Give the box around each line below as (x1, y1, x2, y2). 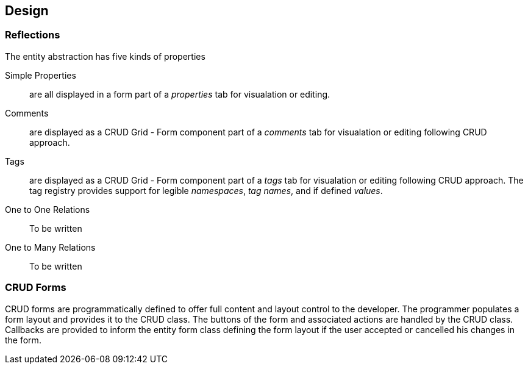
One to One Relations (5, 204, 90, 215)
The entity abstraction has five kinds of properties (5, 51, 205, 62)
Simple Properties (5, 70, 76, 81)
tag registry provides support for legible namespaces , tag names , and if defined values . (29, 185, 383, 196)
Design (5, 3, 49, 18)
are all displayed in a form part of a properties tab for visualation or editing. (29, 88, 330, 99)
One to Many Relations (5, 242, 96, 253)
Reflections (5, 29, 60, 41)
